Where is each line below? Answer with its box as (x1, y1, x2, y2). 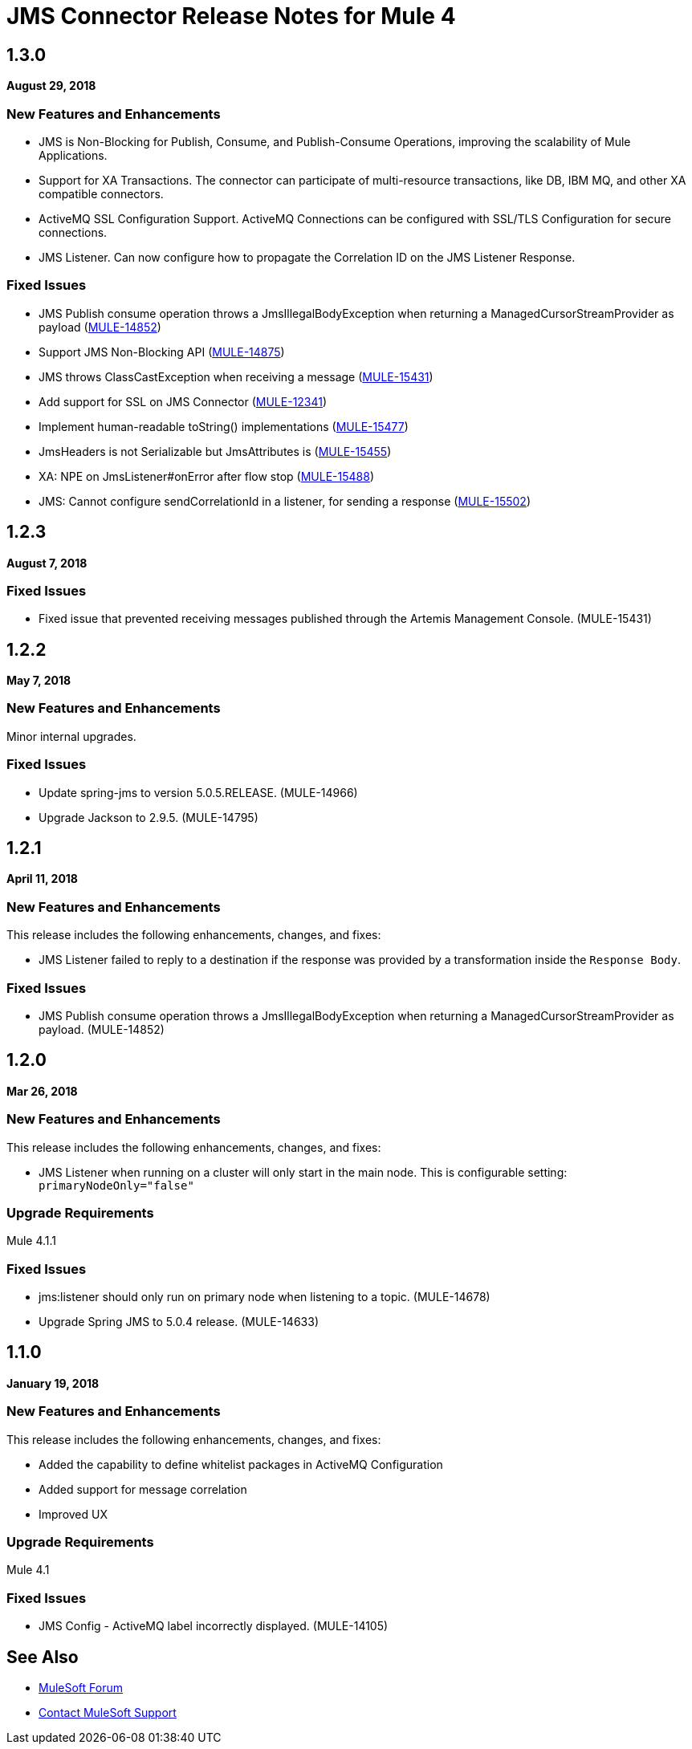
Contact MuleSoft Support (39, 1705, 177, 1719)
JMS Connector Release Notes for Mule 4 (6, 2, 456, 30)
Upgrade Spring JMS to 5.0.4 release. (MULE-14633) (39, 1315, 319, 1329)
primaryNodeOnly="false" (39, 1178, 194, 1192)
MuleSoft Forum (39, 1680, 123, 1694)
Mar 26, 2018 (6, 1084, 78, 1098)
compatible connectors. (39, 186, 164, 201)
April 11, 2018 (6, 872, 78, 886)
